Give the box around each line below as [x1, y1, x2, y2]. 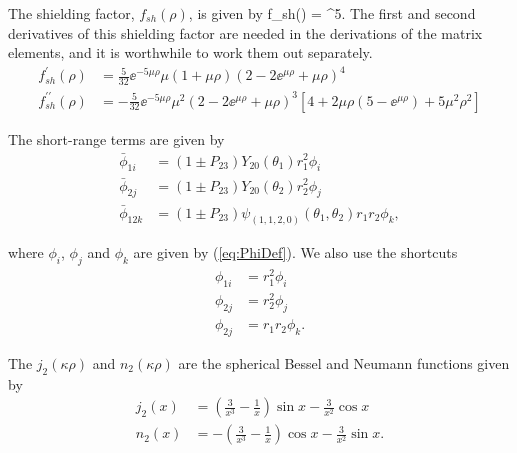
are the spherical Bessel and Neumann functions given [178, 352, 510, 373]
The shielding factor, [8, 3, 135, 23]
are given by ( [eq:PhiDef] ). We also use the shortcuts [133, 242, 458, 263]
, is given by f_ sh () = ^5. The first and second [188, 3, 476, 23]
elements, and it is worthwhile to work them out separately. [8, 42, 373, 63]
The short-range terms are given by [8, 128, 225, 149]
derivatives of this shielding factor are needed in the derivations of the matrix [8, 22, 483, 43]
